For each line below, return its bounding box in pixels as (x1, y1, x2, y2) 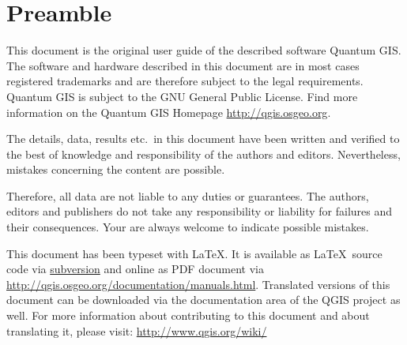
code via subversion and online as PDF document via (6, 261, 264, 277)
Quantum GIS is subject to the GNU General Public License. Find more (6, 88, 358, 104)
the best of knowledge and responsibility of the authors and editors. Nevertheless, (6, 145, 401, 162)
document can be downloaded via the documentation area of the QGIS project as (6, 291, 401, 308)
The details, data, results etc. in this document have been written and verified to (6, 130, 400, 147)
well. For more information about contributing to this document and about (6, 307, 370, 324)
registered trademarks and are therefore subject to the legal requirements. (6, 73, 364, 89)
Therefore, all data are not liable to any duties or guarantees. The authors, (6, 187, 369, 204)
